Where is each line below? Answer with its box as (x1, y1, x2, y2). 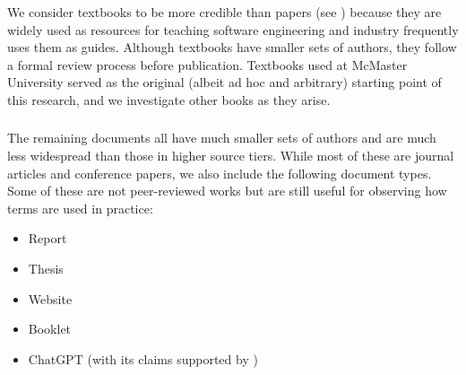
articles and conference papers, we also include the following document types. (7, 163, 432, 182)
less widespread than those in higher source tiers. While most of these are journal (7, 146, 454, 164)
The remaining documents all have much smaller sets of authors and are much (7, 128, 436, 147)
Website (28, 289, 73, 308)
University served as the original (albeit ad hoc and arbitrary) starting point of (7, 73, 442, 92)
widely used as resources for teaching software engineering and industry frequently (7, 20, 459, 39)
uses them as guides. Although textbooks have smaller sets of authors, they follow (7, 38, 457, 57)
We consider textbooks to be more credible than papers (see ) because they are (7, 2, 442, 21)
